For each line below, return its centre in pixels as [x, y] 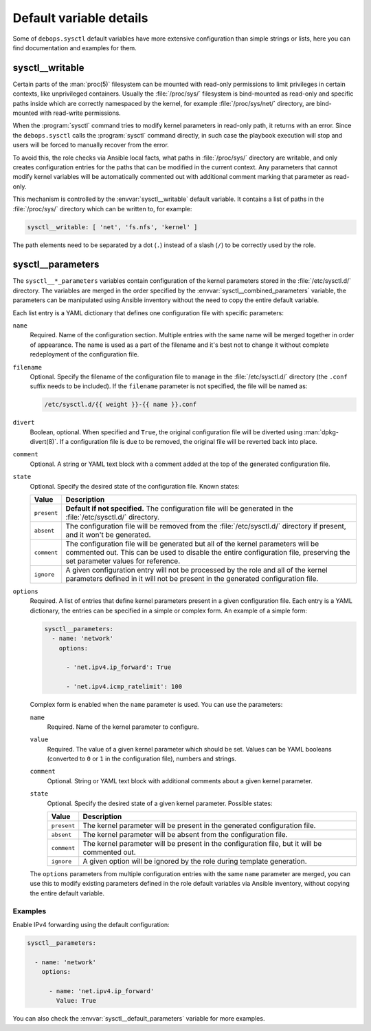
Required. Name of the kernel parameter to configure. [123, 727]
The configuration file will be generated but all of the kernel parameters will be [192, 544]
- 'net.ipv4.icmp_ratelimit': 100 [124, 687]
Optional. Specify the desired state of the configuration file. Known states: [135, 486]
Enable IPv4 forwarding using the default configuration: [91, 924]
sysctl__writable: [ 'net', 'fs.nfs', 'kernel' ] [112, 227]
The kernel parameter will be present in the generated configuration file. [199, 826]
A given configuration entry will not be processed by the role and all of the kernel [196, 570]
